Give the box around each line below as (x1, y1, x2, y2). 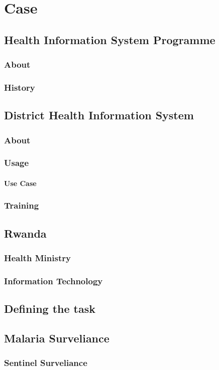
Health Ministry (4, 252, 71, 264)
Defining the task (4, 301, 95, 316)
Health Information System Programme (4, 32, 215, 47)
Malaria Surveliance (4, 330, 110, 345)
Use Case (4, 177, 37, 188)
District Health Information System (4, 107, 194, 123)
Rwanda (4, 225, 47, 241)
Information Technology (4, 274, 103, 287)
